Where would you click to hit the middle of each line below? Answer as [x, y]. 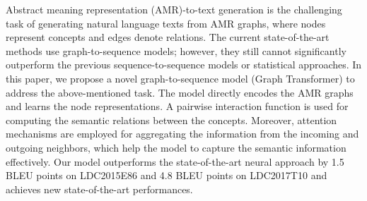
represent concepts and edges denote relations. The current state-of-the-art [168, 37]
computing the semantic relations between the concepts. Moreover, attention [171, 120]
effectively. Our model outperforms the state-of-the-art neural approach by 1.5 [175, 161]
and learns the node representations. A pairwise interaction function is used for [177, 106]
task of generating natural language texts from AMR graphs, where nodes [166, 23]
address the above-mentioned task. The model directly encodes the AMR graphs [180, 92]
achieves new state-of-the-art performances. [99, 189]
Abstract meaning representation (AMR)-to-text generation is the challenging [174, 9]
